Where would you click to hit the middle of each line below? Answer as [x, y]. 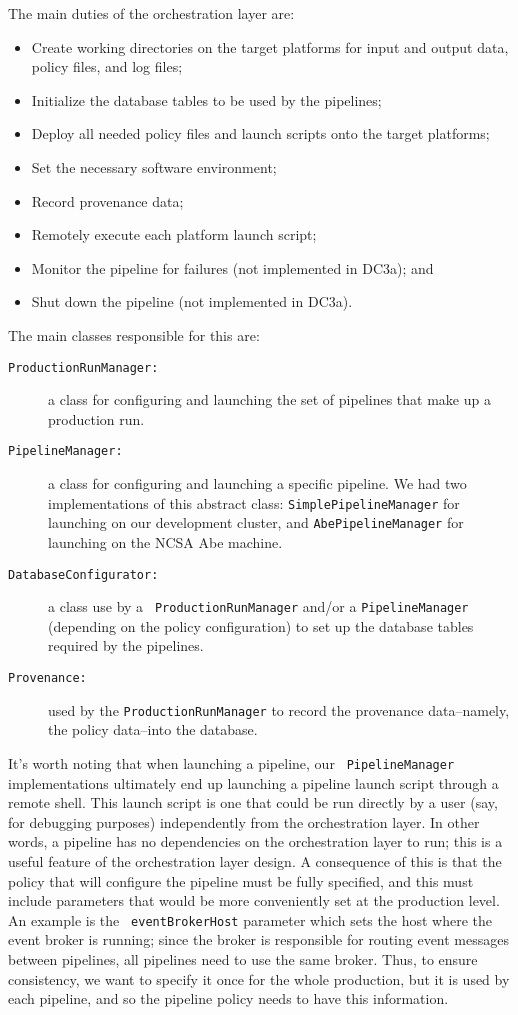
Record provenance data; [107, 200]
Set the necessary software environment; [154, 166]
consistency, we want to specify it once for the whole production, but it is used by [259, 978]
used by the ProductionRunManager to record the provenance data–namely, [279, 709]
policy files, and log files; [107, 66]
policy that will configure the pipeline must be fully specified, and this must [241, 880]
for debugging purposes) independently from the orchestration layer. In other [244, 821]
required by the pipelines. [126, 645]
